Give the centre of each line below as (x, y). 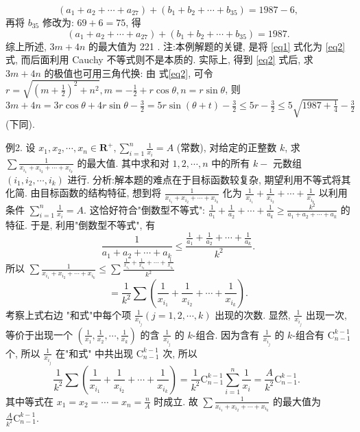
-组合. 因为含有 (226, 334)
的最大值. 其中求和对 (123, 162)
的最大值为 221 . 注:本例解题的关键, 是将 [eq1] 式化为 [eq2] (217, 46)
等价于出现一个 (39, 334)
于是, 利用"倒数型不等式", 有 (93, 225)
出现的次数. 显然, (253, 314)
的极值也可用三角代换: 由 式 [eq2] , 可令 (129, 72)
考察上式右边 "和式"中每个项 (69, 314)
